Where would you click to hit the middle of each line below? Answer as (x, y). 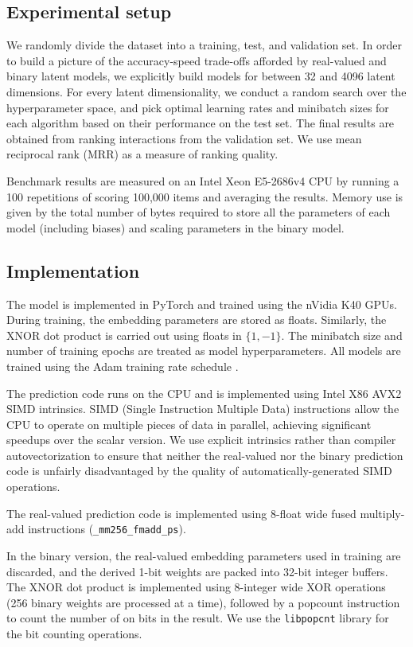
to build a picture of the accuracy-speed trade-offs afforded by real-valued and (197, 60)
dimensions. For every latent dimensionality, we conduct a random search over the (206, 91)
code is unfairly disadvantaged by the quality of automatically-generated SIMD (199, 471)
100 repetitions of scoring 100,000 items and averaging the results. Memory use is (205, 196)
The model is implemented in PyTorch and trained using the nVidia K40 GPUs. (202, 304)
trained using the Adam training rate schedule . (123, 366)
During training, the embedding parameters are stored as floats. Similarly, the (197, 320)
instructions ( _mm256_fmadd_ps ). (107, 529)
